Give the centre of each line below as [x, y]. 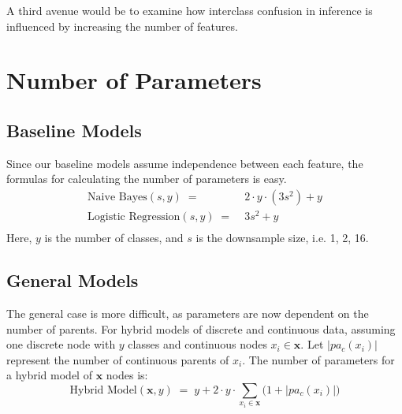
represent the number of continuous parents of [118, 359]
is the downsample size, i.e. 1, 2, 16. [282, 238]
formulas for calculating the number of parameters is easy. [147, 179]
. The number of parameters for [318, 359]
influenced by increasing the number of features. [122, 26]
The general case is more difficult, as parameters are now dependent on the [188, 313]
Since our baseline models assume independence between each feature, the [185, 163]
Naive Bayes [117, 197]
